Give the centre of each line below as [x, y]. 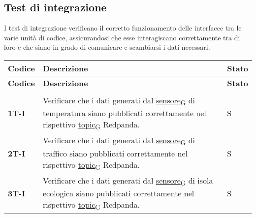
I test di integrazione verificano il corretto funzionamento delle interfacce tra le [123, 28]
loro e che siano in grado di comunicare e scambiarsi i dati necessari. [107, 47]
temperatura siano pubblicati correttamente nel [124, 113]
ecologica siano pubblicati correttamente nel [118, 193]
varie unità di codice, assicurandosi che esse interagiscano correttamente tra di [122, 37]
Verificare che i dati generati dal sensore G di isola [128, 181]
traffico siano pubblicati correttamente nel [115, 153]
